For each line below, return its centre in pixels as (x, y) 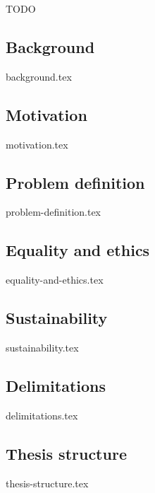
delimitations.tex (42, 415)
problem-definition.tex (54, 212)
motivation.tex (37, 144)
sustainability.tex (42, 347)
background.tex (39, 76)
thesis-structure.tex (47, 483)
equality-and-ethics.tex (55, 280)
